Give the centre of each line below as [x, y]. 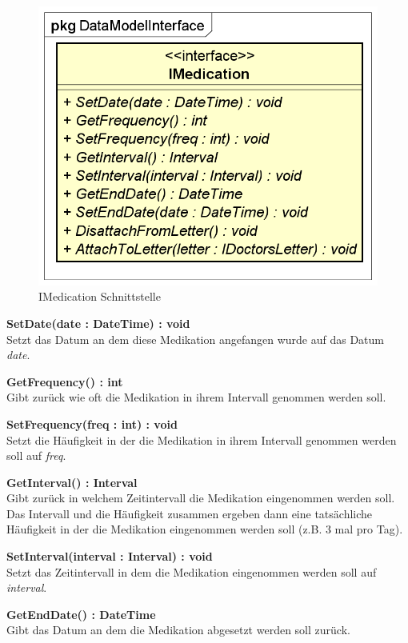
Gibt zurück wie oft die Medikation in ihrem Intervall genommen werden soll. [196, 397]
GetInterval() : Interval [72, 482]
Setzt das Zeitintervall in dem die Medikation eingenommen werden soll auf [192, 571]
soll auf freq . [36, 455]
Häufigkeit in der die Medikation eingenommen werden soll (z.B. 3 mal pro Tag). [205, 529]
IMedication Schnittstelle [100, 296]
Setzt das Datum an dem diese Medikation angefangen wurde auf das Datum [195, 339]
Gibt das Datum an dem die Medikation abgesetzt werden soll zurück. [178, 630]
